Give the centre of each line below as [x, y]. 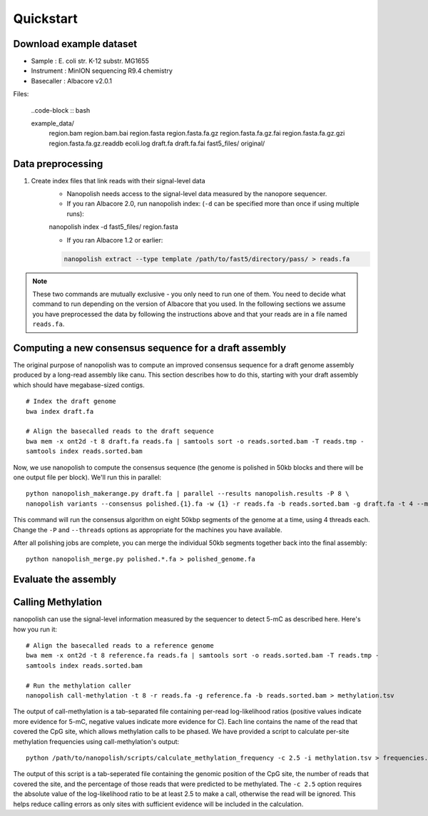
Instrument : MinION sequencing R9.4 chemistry [102, 71]
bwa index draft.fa [60, 411]
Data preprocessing [58, 164]
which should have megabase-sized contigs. [79, 384]
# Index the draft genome [71, 402]
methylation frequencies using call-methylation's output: [96, 741]
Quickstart [46, 19]
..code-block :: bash [61, 110]
